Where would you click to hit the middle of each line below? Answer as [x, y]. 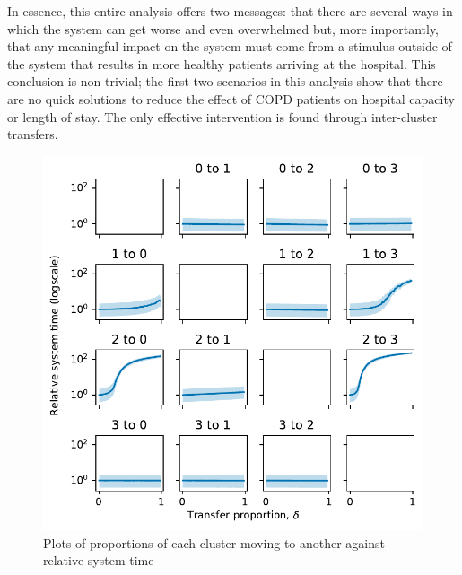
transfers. [33, 134]
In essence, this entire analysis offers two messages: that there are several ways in [230, 11]
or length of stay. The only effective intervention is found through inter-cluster [222, 116]
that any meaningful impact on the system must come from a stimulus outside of [230, 46]
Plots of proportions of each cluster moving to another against [214, 542]
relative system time [99, 560]
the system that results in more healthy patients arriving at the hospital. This [222, 63]
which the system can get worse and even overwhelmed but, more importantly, [223, 28]
